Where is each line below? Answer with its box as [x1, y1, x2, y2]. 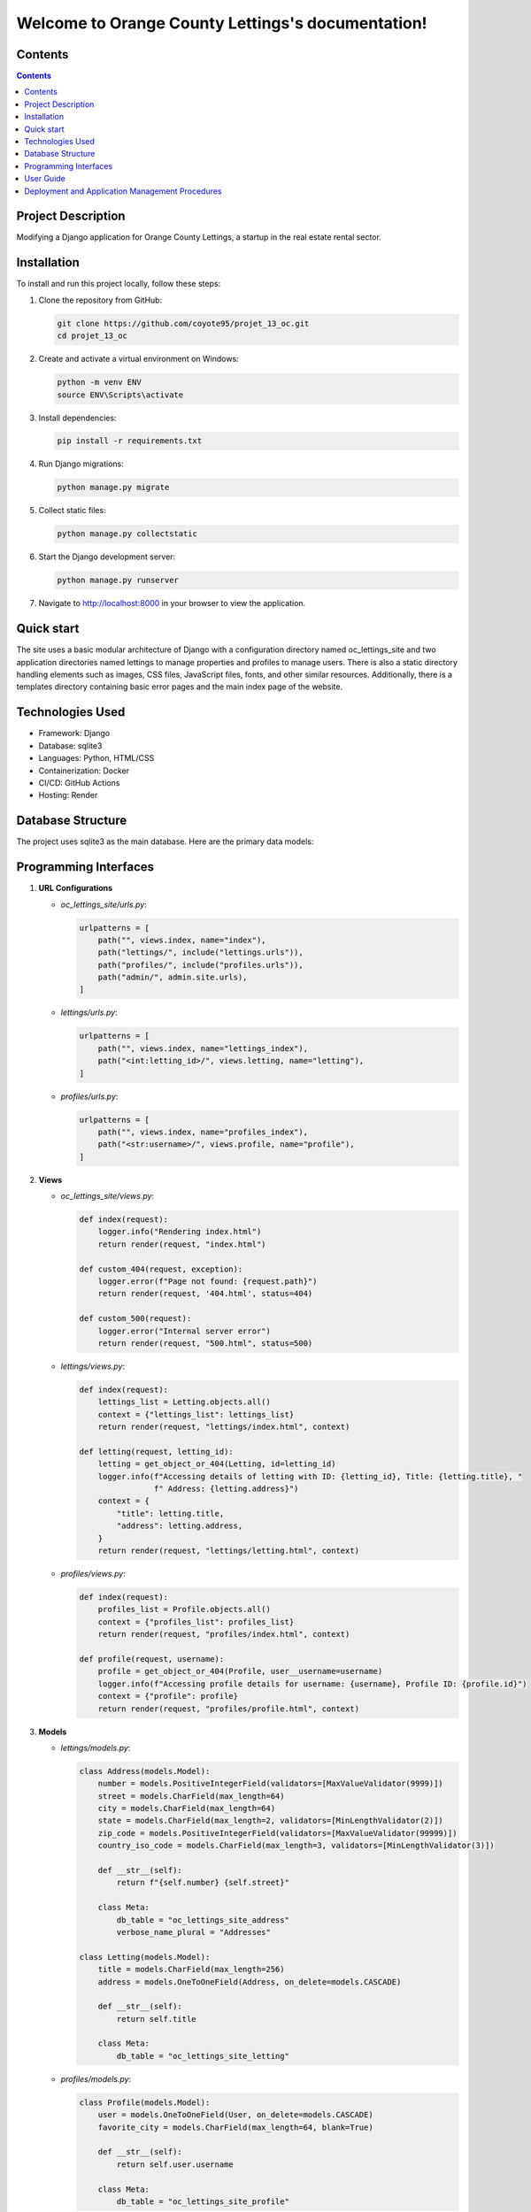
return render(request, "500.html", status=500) [97, 1339, 313, 1348]
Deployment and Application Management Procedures [24, 186, 222, 196]
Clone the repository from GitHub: [38, 295, 163, 305]
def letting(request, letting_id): [79, 1447, 234, 1456]
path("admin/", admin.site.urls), [97, 972, 248, 982]
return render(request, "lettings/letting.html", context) [97, 1546, 360, 1556]
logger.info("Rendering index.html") [97, 1226, 262, 1237]
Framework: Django [38, 728, 111, 739]
